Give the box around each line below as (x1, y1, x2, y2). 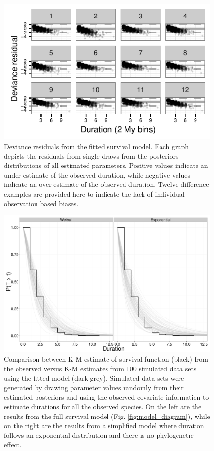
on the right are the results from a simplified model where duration (4, 420, 204, 431)
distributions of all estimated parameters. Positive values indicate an (4, 160, 208, 170)
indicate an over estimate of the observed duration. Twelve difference (4, 179, 209, 189)
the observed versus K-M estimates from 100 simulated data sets (4, 363, 196, 373)
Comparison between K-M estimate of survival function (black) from (4, 354, 208, 364)
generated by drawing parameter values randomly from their (4, 382, 184, 392)
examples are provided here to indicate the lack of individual (4, 188, 185, 199)
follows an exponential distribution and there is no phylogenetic (4, 430, 194, 440)
